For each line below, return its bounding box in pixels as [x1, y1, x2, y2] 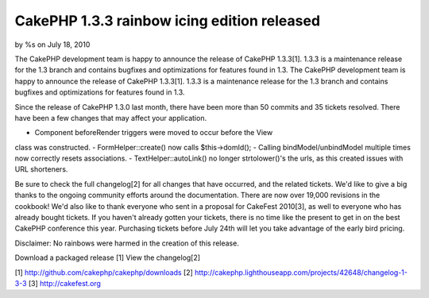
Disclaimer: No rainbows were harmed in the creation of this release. [14, 238, 240, 248]
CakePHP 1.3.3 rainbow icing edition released [14, 12, 321, 29]
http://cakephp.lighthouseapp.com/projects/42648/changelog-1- [195, 267, 408, 277]
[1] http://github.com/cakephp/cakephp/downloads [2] [14, 267, 194, 277]
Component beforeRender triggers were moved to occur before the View [34, 128, 273, 137]
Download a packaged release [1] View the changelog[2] [14, 253, 201, 262]
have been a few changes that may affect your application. [14, 113, 207, 122]
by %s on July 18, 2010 [14, 40, 91, 49]
